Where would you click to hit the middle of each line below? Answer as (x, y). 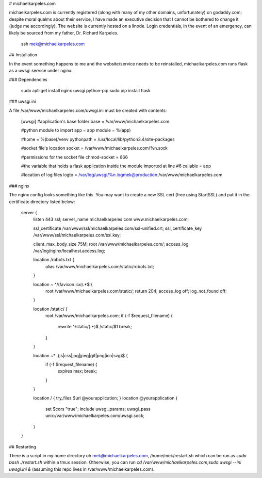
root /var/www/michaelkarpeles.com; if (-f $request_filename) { (109, 316)
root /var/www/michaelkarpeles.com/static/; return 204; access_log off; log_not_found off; (136, 291)
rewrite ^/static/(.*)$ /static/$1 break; (95, 327)
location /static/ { (50, 309)
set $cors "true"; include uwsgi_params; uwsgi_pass (98, 409)
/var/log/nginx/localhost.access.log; (69, 251)
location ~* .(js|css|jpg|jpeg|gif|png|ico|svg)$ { (81, 355)
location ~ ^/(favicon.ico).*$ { (63, 284)
